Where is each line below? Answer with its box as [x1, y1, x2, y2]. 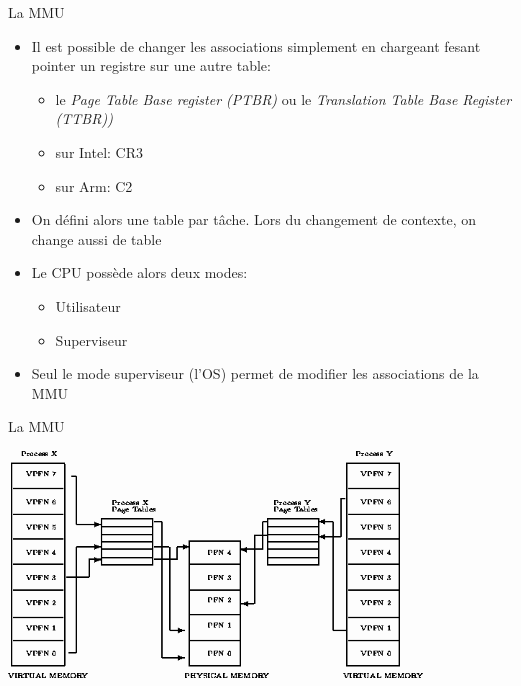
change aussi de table [31, 228, 162, 249]
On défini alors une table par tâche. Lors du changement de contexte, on [31, 209, 476, 230]
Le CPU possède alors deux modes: [31, 262, 248, 283]
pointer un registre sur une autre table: [31, 55, 271, 76]
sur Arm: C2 [55, 175, 133, 196]
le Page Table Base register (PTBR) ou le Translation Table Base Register [55, 88, 512, 109]
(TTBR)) [55, 108, 113, 129]
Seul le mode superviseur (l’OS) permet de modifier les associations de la [31, 363, 479, 384]
